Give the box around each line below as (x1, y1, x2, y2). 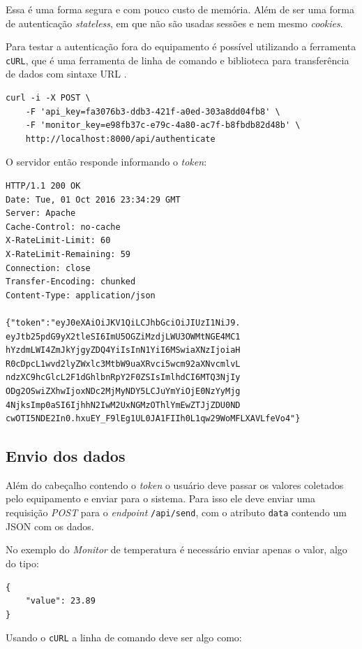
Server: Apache (6, 208, 76, 219)
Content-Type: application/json (6, 290, 156, 300)
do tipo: (6, 555, 39, 570)
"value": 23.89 (25, 596, 96, 606)
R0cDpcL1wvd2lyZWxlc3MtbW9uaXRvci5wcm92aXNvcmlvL (6, 358, 241, 369)
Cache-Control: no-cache (6, 221, 121, 232)
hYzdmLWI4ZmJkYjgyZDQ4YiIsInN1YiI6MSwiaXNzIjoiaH (6, 345, 241, 356)
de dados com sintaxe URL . (6, 66, 127, 81)
